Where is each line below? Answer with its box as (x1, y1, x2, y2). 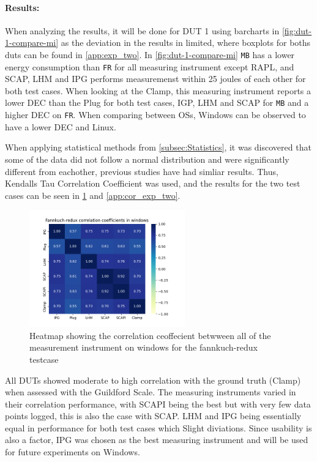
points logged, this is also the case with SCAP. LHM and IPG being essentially (5, 409, 302, 422)
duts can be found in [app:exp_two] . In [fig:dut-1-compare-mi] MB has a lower (5, 48, 295, 61)
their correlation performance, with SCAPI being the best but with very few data (5, 397, 311, 410)
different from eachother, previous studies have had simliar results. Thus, (5, 165, 278, 177)
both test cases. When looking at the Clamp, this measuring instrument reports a (5, 84, 311, 97)
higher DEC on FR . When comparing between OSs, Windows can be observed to (5, 108, 306, 121)
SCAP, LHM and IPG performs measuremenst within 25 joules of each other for (5, 72, 306, 85)
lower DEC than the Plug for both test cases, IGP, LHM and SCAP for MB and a (5, 96, 309, 109)
